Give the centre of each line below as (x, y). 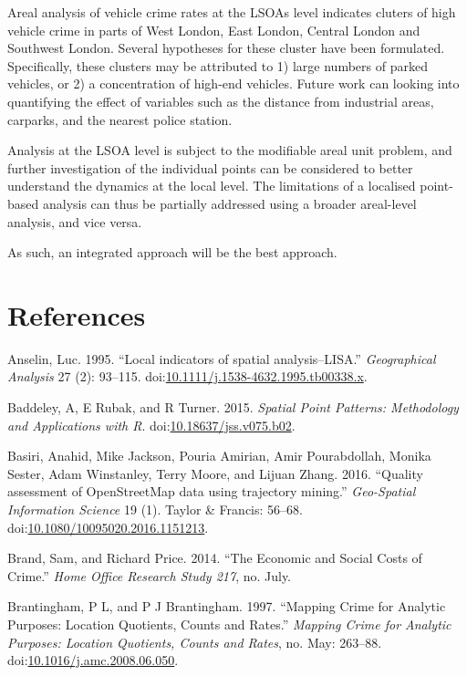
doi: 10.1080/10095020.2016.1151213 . (108, 527)
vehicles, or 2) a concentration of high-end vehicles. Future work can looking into (233, 83)
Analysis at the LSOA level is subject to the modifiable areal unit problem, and (230, 150)
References (77, 314)
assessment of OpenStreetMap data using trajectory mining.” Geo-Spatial (212, 491)
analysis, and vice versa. (75, 221)
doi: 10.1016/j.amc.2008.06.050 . (93, 660)
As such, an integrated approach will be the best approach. (172, 252)
